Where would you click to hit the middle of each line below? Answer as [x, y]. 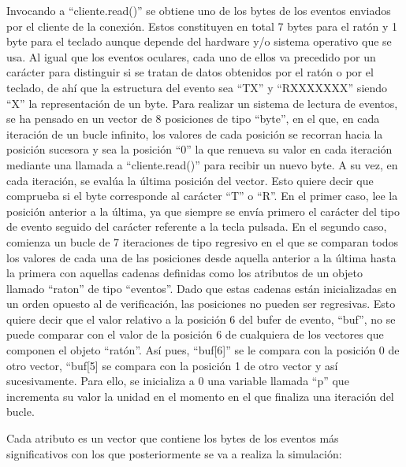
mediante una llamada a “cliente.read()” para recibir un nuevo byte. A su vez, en [202, 164]
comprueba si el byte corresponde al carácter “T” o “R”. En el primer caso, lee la [202, 196]
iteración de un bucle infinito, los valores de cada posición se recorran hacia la [195, 133]
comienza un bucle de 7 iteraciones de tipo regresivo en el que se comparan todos [203, 241]
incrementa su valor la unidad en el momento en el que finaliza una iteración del [200, 396]
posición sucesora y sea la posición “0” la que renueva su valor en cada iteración [199, 149]
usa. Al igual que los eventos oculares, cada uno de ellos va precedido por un [191, 56]
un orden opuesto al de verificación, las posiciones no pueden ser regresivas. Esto [201, 304]
